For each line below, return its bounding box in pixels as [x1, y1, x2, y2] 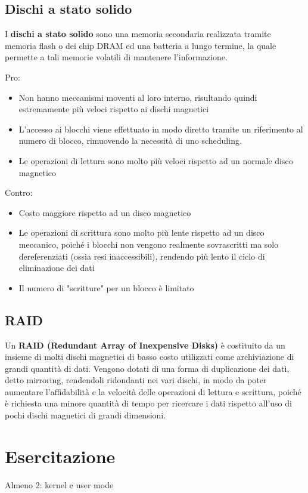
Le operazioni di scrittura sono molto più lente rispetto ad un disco [18, 226, 265, 239]
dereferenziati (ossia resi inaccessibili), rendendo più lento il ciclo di [18, 249, 265, 262]
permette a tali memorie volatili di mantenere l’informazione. [5, 51, 228, 63]
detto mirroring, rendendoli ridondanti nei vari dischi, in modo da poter [5, 374, 267, 386]
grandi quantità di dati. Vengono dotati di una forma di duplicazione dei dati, [5, 362, 290, 374]
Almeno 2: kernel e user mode [5, 478, 114, 491]
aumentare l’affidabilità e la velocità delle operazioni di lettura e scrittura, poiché [5, 385, 301, 398]
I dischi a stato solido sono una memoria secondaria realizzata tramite [5, 27, 271, 40]
